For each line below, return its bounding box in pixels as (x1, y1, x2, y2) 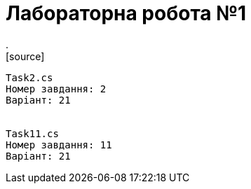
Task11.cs (6, 127, 59, 139)
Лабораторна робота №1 (6, 1, 247, 25)
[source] (6, 50, 45, 62)
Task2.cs (6, 71, 53, 83)
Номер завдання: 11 (6, 139, 112, 150)
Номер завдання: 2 (6, 83, 107, 94)
